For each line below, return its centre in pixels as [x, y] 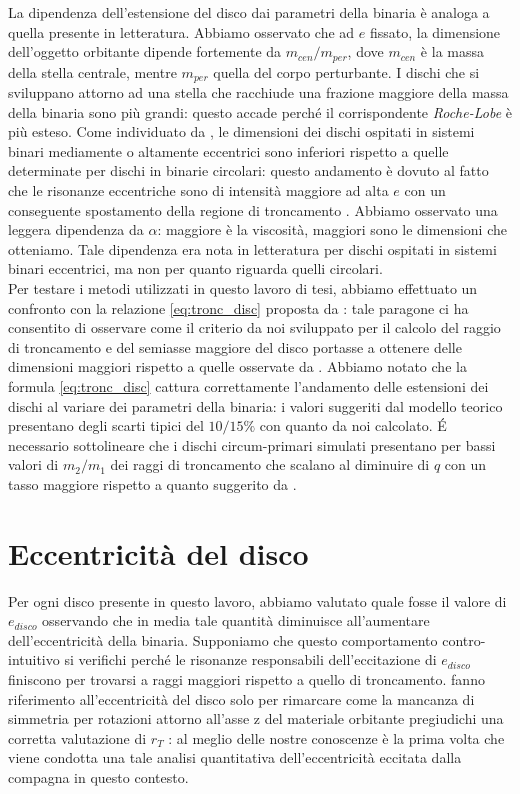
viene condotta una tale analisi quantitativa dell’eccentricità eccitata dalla [235, 757]
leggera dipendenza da [76, 229]
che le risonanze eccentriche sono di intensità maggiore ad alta [198, 190]
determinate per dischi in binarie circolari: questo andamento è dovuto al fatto [248, 170]
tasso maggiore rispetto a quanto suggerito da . [152, 483]
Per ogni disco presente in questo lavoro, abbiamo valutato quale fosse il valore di [257, 600]
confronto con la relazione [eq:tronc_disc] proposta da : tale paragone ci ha [238, 307]
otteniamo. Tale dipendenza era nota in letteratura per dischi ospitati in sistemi [252, 248]
